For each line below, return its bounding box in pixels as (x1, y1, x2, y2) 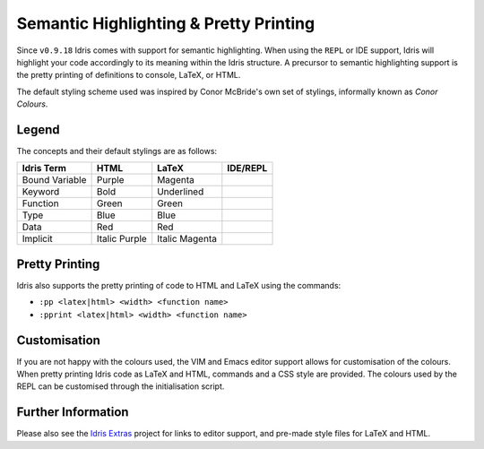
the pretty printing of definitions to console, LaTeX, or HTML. (16, 70, 241, 81)
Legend (16, 122, 60, 137)
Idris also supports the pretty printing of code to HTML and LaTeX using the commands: (16, 280, 341, 290)
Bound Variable (22, 174, 87, 186)
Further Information (16, 404, 129, 420)
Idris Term (22, 162, 67, 175)
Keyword (22, 186, 60, 198)
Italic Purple (96, 233, 147, 246)
